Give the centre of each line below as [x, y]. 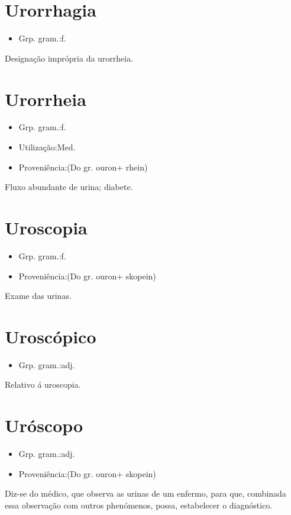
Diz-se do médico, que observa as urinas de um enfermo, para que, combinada [145, 493]
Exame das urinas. [38, 296]
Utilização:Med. [47, 147]
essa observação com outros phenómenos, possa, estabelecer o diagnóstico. [139, 505]
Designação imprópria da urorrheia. [69, 58]
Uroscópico [51, 336]
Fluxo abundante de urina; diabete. [69, 187]
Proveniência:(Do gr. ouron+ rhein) [83, 167]
